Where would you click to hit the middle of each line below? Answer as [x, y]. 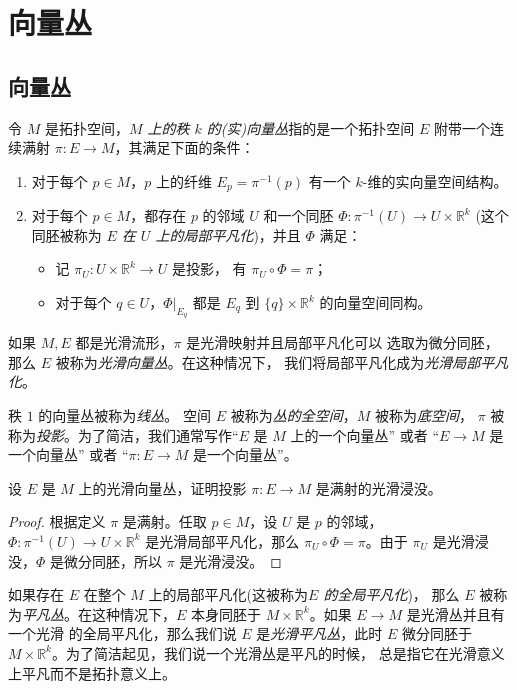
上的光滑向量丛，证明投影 [162, 487]
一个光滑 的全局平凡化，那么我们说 [122, 633]
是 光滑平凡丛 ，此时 [319, 633]
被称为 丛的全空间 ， [293, 414]
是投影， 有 [209, 268]
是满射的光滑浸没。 [378, 487]
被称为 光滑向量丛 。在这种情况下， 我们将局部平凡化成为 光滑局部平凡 [282, 361]
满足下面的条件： [198, 147]
